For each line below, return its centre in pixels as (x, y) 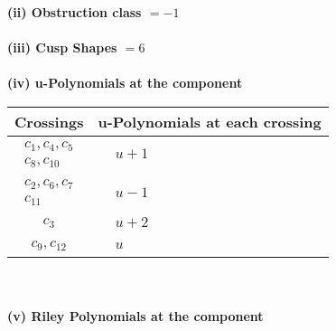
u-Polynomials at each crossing (210, 121)
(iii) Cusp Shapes (62, 47)
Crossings (49, 121)
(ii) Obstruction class (75, 12)
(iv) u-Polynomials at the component (125, 83)
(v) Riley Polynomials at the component (135, 316)
